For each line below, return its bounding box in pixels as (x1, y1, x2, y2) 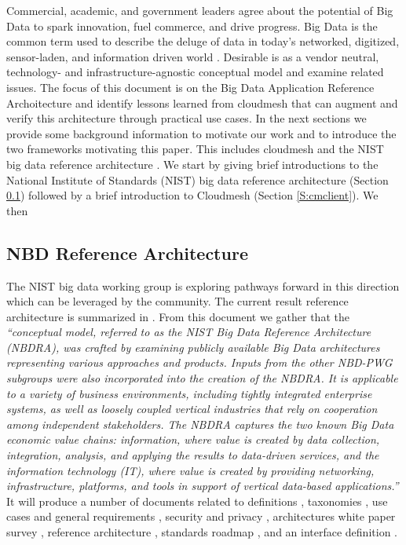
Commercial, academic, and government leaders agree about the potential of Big (6, 2, 393, 18)
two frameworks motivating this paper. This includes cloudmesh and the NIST (6, 141, 384, 157)
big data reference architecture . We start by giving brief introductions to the (6, 155, 379, 172)
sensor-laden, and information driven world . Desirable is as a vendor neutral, (6, 48, 379, 64)
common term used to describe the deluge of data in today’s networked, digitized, (6, 33, 400, 49)
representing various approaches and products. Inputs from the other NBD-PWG (6, 354, 393, 371)
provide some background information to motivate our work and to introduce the (6, 125, 397, 141)
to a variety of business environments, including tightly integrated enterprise (6, 385, 372, 401)
